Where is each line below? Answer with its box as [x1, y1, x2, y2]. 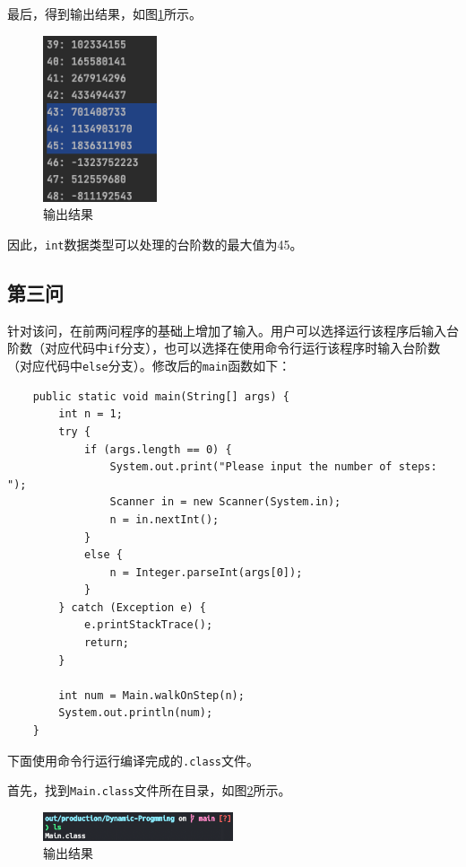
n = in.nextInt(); [109, 512, 220, 526]
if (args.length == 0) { [83, 442, 232, 456]
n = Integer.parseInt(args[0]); [109, 565, 303, 579]
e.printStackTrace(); [83, 618, 213, 632]
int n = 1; [58, 407, 123, 421]
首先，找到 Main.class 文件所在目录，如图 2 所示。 [7, 781, 291, 800]
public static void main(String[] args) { [32, 390, 289, 403]
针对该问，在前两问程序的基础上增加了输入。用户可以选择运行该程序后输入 [7, 320, 446, 339]
